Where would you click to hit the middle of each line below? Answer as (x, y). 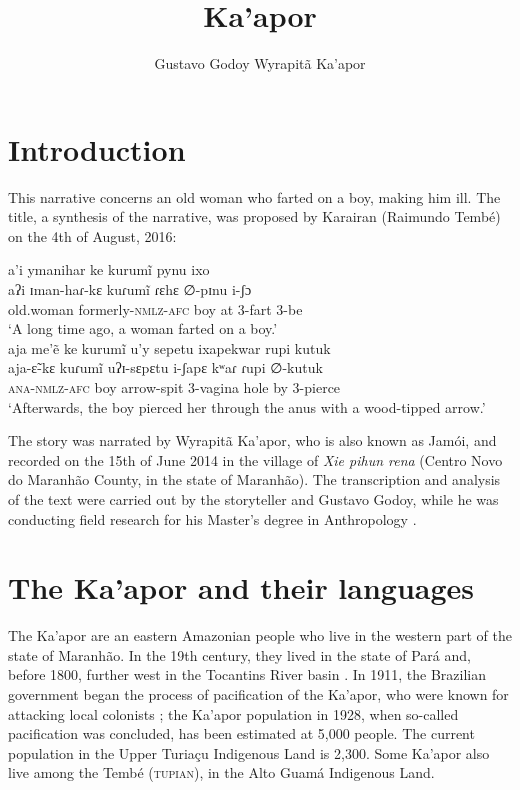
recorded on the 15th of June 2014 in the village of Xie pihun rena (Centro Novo (255, 459)
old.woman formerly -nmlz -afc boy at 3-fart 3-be (155, 308)
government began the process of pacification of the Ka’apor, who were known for (258, 694)
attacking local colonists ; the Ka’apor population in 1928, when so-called (233, 713)
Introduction (97, 148)
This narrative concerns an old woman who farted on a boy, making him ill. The (254, 196)
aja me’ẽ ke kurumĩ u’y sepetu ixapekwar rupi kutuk (169, 347)
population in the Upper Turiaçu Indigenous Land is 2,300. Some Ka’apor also (249, 752)
